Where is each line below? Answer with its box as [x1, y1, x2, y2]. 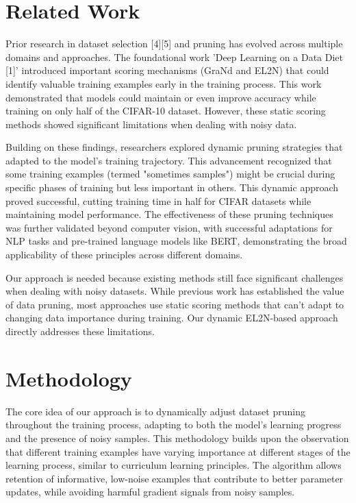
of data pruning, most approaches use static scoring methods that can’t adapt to [5, 297, 344, 311]
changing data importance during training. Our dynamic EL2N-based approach [5, 310, 338, 325]
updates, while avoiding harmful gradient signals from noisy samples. [5, 484, 295, 499]
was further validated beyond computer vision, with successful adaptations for [5, 220, 333, 234]
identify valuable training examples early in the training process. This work [5, 76, 322, 90]
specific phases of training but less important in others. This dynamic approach [5, 180, 339, 195]
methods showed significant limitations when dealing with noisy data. [5, 116, 297, 131]
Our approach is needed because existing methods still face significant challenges [5, 270, 344, 284]
